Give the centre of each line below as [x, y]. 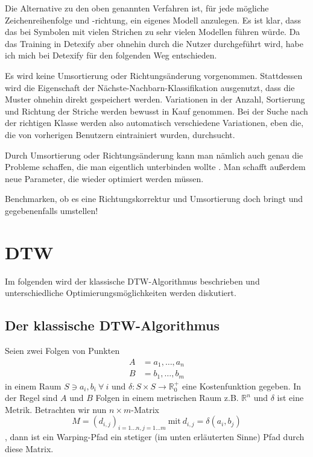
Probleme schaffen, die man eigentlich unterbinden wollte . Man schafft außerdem [155, 167]
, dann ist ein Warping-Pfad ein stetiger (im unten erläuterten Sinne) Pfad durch [155, 437]
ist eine [290, 398]
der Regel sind [31, 398]
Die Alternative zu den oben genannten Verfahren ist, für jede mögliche [137, 8]
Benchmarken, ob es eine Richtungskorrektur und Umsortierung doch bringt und [154, 199]
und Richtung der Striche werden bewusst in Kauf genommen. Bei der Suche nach [156, 111]
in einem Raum [33, 386]
